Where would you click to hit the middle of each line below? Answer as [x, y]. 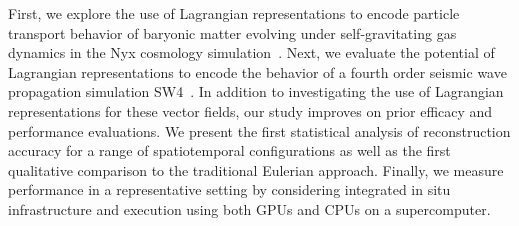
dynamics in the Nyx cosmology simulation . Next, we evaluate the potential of [251, 52]
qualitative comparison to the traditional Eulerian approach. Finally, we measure [256, 169]
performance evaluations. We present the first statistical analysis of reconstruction [259, 130]
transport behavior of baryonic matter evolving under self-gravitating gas [232, 32]
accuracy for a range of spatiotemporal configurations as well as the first [229, 150]
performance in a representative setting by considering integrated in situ [229, 189]
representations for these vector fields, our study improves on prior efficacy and [250, 110]
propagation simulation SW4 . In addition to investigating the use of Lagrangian [256, 91]
